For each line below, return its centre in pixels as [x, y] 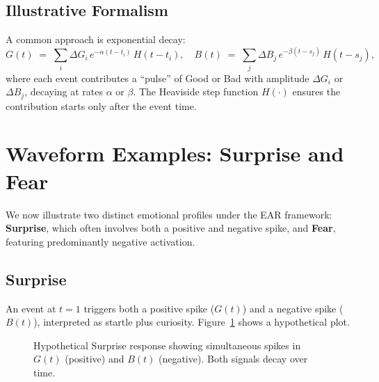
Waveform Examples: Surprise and [175, 153]
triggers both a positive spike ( [149, 308]
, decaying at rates [64, 91]
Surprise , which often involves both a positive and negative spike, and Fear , [171, 228]
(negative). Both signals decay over [233, 359]
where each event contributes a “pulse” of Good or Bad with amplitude [158, 78]
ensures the [316, 91]
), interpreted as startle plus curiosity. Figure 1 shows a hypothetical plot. [192, 322]
